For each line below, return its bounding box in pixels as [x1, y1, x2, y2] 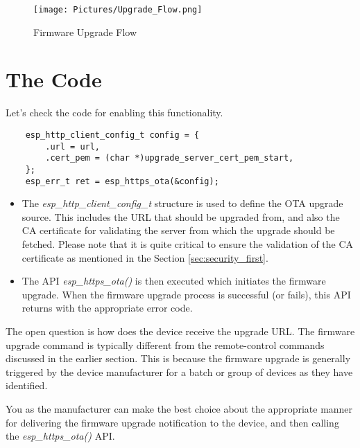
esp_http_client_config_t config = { [25, 129, 200, 140]
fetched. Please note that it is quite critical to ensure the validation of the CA [22, 237, 354, 251]
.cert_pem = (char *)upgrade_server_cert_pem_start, [45, 153, 294, 163]
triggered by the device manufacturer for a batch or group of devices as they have [6, 364, 353, 379]
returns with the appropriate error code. [22, 301, 193, 315]
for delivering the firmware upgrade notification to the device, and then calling [6, 415, 339, 429]
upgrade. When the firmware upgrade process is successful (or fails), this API [22, 287, 351, 301]
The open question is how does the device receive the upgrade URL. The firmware [6, 324, 355, 338]
